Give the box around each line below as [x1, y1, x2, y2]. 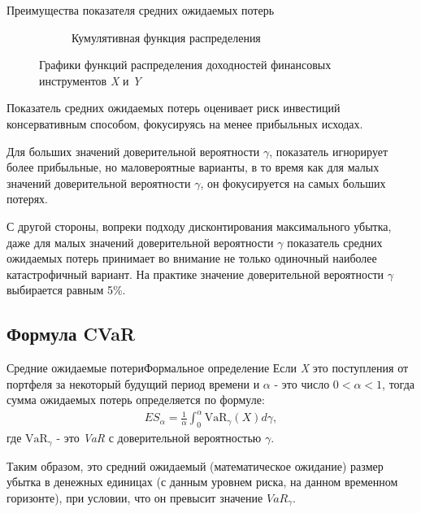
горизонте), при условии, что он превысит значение [7, 489, 263, 506]
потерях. [7, 190, 48, 207]
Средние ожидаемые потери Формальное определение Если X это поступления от [7, 359, 409, 376]
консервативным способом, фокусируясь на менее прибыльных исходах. [7, 115, 363, 132]
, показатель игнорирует [269, 142, 388, 159]
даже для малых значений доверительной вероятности [7, 233, 274, 250]
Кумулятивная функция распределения [72, 28, 261, 46]
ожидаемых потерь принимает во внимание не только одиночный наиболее [7, 250, 377, 267]
